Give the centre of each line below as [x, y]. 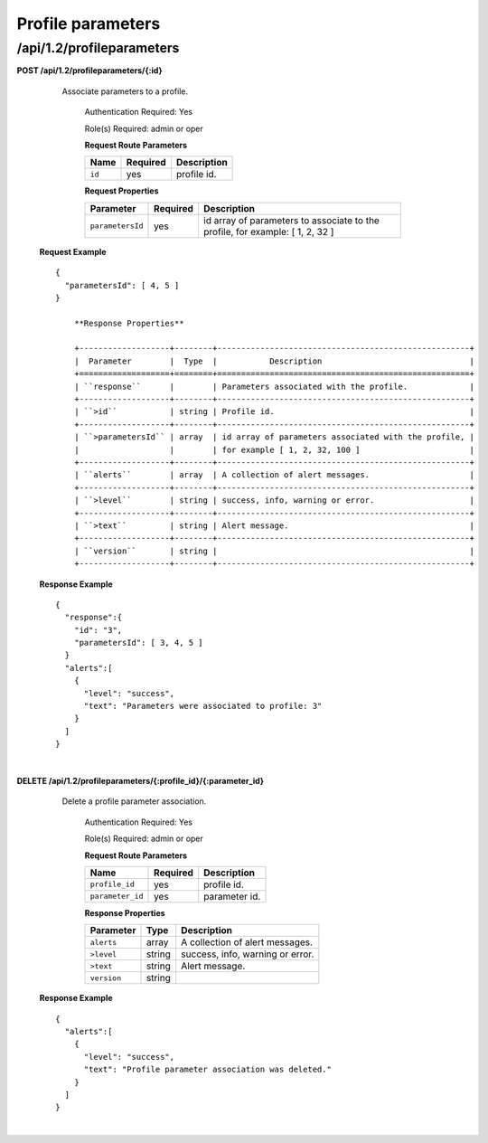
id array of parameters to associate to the [291, 220]
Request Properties [122, 191]
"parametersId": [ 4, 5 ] [122, 285]
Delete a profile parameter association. [134, 801]
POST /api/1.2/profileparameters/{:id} [89, 71]
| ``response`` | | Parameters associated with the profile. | [274, 386]
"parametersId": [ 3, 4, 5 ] [138, 643]
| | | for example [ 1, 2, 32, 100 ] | [274, 449]
